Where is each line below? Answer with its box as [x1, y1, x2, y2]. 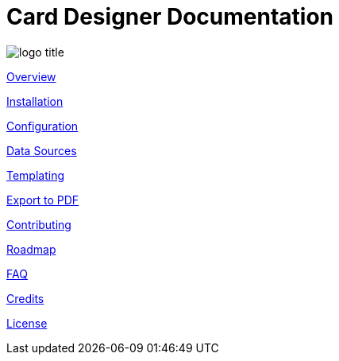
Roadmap [6, 242, 56, 256]
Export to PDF [6, 192, 79, 207]
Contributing [6, 217, 71, 231]
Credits [6, 291, 44, 305]
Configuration [6, 118, 79, 133]
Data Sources [6, 143, 77, 157]
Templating [6, 168, 65, 182]
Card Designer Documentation [6, 3, 334, 30]
